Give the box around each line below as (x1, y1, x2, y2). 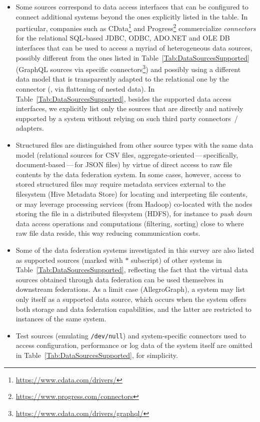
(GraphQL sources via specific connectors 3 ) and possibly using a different (15, 63, 241, 74)
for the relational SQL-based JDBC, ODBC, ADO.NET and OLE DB (15, 33, 230, 43)
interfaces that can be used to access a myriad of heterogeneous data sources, (15, 43, 252, 53)
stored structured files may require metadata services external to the (15, 179, 226, 189)
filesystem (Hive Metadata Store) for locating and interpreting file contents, (15, 189, 247, 199)
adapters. (15, 123, 44, 133)
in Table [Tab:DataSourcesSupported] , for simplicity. (15, 349, 178, 360)
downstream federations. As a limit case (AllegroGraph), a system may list (15, 284, 245, 294)
